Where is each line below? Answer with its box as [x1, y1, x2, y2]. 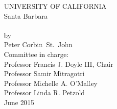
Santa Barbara [4, 10, 47, 21]
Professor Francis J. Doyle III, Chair [4, 58, 114, 69]
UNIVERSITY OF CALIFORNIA [4, 1, 107, 11]
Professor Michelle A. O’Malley [4, 78, 97, 88]
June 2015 [4, 97, 34, 107]
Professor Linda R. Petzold [4, 87, 85, 98]
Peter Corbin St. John [4, 39, 73, 50]
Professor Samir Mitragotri [4, 68, 85, 79]
